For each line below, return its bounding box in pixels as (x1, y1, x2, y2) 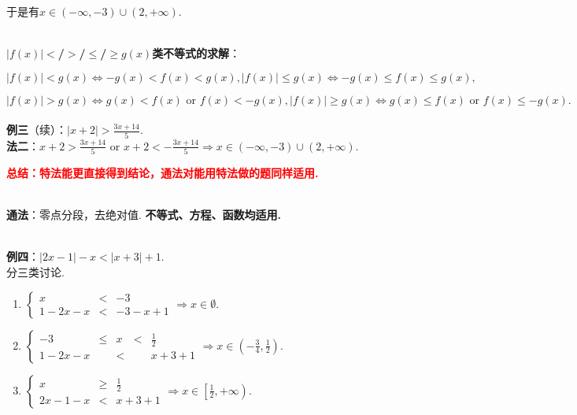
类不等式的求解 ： (152, 45, 241, 61)
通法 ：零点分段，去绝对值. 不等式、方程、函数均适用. (6, 206, 282, 223)
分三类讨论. (6, 263, 65, 280)
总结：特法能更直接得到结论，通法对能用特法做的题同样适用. (6, 165, 319, 180)
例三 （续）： (6, 121, 67, 138)
